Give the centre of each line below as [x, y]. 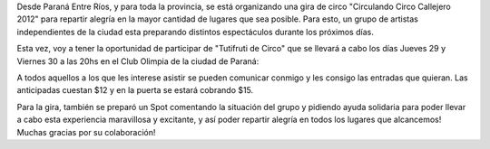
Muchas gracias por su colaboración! [86, 132]
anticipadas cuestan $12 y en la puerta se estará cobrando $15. [135, 90]
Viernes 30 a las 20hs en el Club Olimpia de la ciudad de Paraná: [138, 61]
